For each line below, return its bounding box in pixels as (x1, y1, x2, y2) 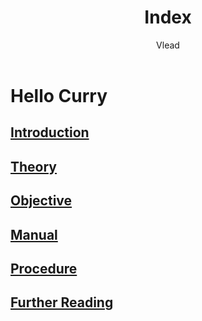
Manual (10, 226, 58, 243)
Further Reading (10, 294, 114, 311)
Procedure (10, 260, 78, 277)
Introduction (10, 124, 90, 141)
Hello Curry (10, 84, 108, 107)
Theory (10, 158, 58, 175)
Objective (10, 192, 73, 210)
